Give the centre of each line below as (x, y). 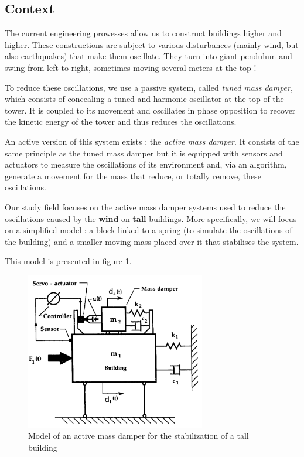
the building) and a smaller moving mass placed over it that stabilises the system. (152, 241)
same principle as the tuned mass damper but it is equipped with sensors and (144, 153)
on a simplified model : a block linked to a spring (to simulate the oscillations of (148, 230)
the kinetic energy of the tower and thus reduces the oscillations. (121, 122)
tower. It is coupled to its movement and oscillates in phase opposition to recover (150, 110)
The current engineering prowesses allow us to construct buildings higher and (143, 33)
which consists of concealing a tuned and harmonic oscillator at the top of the (144, 99)
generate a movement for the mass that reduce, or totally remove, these (133, 175)
